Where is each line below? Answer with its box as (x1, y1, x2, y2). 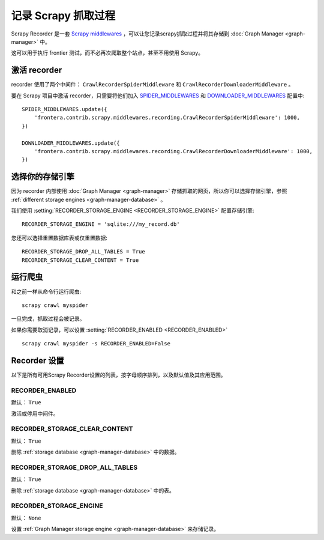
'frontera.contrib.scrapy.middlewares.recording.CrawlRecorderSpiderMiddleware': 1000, (34, 114, 300, 121)
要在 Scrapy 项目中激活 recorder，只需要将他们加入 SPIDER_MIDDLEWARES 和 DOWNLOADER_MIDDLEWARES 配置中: (11, 92, 305, 99)
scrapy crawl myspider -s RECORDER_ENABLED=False (22, 340, 171, 347)
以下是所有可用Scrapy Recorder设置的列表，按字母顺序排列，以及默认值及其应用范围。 (11, 371, 226, 378)
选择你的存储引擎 (11, 172, 74, 182)
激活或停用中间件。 (11, 410, 59, 417)
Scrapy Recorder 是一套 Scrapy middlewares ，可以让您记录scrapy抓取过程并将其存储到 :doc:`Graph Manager (11, 30, 284, 37)
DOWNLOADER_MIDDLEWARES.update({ (22, 139, 120, 147)
